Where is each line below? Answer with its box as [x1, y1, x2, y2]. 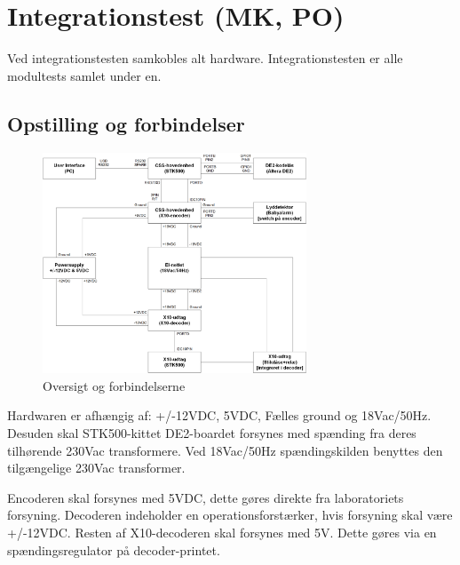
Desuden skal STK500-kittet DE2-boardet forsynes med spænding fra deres [7, 423, 416, 442]
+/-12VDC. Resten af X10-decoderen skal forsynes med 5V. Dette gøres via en [7, 522, 437, 541]
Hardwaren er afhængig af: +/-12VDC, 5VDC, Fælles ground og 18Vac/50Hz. [7, 406, 432, 425]
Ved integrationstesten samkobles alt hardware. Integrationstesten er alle [7, 49, 403, 68]
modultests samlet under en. [7, 66, 162, 84]
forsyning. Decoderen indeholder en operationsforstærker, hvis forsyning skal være [7, 505, 453, 524]
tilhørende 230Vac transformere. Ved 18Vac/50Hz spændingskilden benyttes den [7, 441, 443, 459]
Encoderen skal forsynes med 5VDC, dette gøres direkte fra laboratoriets [7, 488, 404, 506]
